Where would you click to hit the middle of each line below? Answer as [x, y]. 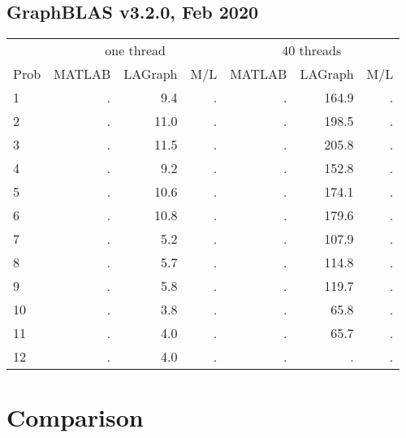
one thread [135, 50]
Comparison [75, 417]
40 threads [312, 50]
